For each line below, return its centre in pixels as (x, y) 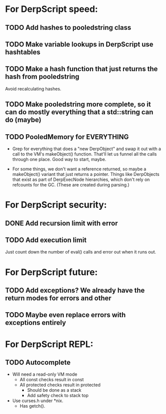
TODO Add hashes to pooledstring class (68, 28)
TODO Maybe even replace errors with (65, 315)
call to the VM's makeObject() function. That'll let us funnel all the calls (84, 154)
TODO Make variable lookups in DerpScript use (79, 44)
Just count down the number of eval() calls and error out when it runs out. (81, 252)
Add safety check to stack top (58, 396)
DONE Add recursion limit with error (61, 223)
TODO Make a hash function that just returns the (82, 69)
